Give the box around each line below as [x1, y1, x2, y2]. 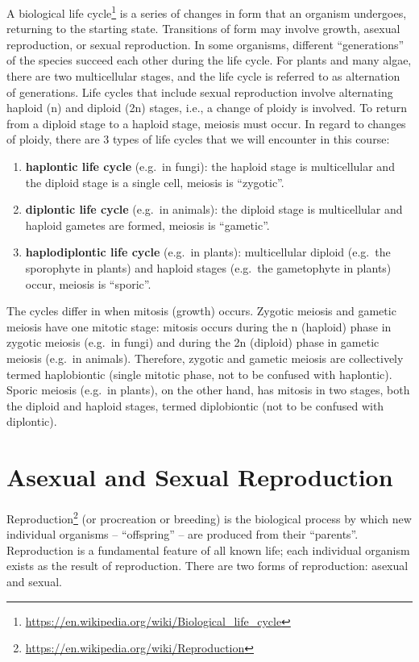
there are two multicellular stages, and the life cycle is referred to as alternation [6, 68, 400, 85]
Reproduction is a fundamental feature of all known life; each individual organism [6, 541, 410, 558]
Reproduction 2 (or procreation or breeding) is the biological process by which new [6, 508, 412, 527]
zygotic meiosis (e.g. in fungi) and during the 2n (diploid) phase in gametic [6, 334, 380, 351]
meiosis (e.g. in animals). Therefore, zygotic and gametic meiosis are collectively [6, 349, 404, 366]
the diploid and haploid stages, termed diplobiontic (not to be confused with [6, 397, 384, 414]
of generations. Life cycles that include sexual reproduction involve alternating [6, 83, 393, 100]
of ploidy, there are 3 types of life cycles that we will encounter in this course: [6, 131, 390, 148]
